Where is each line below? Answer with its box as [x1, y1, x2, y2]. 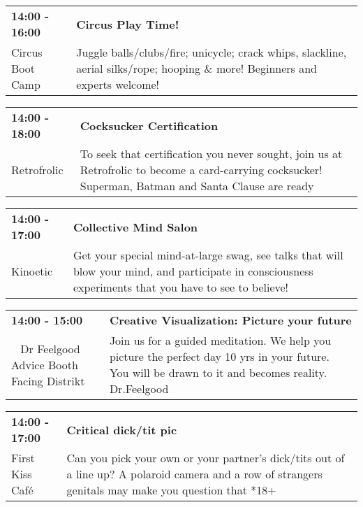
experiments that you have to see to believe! [73, 279, 289, 295]
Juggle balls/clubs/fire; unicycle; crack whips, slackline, [76, 44, 347, 60]
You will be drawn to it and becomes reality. [109, 364, 327, 380]
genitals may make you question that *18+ [66, 482, 276, 498]
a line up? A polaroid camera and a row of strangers [66, 466, 323, 482]
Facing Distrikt [11, 372, 85, 389]
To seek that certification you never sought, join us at [80, 145, 343, 162]
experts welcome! [76, 76, 160, 92]
